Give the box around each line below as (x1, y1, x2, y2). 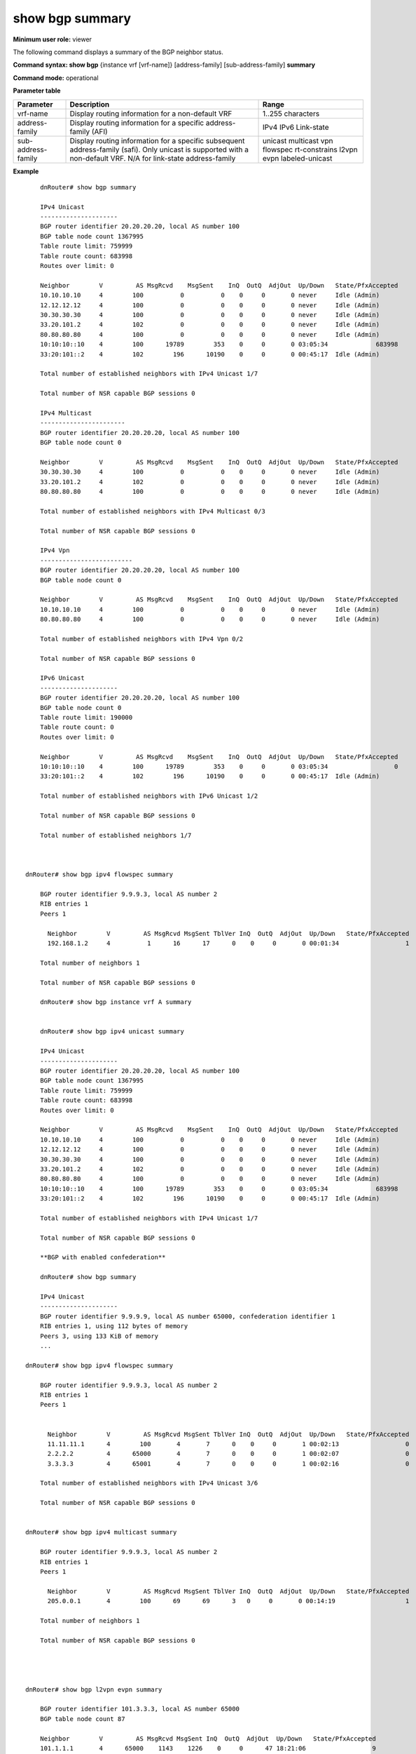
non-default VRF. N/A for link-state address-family (69, 153, 236, 163)
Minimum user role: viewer (13, 35, 92, 43)
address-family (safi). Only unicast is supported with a (69, 145, 249, 154)
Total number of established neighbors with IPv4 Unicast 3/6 (39, 1479, 258, 1487)
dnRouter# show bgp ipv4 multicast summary (25, 1528, 177, 1537)
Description (69, 99, 110, 109)
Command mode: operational (13, 74, 99, 82)
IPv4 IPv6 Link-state (263, 122, 329, 132)
